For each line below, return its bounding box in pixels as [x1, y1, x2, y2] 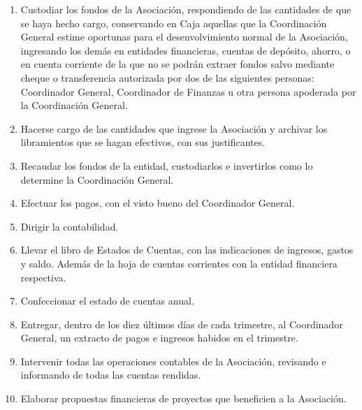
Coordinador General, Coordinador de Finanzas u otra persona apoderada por [20, 84, 356, 98]
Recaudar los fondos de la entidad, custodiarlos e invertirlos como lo [20, 158, 313, 173]
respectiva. [20, 270, 66, 284]
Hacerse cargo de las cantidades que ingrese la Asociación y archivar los [20, 121, 328, 136]
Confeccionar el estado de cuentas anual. [20, 293, 194, 308]
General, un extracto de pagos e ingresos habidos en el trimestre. [20, 330, 298, 345]
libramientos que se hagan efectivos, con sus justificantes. [20, 135, 266, 149]
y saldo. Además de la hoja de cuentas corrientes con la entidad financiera [20, 256, 338, 270]
